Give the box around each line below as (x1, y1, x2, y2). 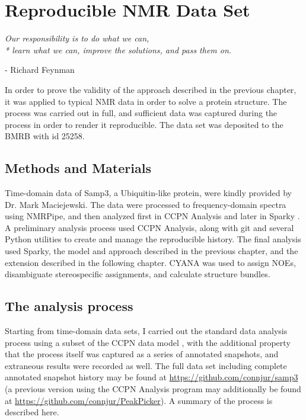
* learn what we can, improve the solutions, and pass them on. (5, 43, 232, 56)
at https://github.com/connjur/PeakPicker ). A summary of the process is (5, 394, 273, 406)
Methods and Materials (5, 159, 151, 177)
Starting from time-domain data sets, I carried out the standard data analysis (5, 325, 288, 337)
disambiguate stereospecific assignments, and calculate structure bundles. (5, 268, 270, 280)
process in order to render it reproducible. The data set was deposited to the (5, 118, 283, 130)
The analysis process (5, 297, 133, 315)
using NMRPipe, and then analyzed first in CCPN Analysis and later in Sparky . (5, 210, 300, 222)
